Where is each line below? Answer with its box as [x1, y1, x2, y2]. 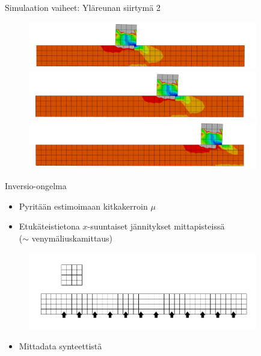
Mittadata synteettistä [19, 340, 102, 352]
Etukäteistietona [19, 220, 80, 233]
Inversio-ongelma [5, 180, 67, 192]
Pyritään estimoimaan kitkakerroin [19, 199, 148, 212]
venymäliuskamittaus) [31, 231, 113, 244]
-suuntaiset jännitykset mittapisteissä [87, 220, 225, 233]
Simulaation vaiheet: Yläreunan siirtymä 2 [5, 1, 161, 13]
